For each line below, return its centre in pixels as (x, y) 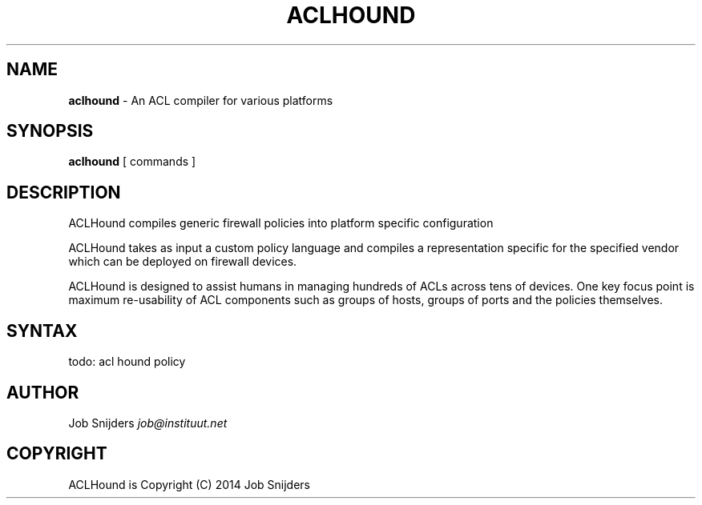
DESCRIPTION (64, 192)
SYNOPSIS (50, 131)
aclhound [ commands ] (132, 162)
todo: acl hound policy (127, 362)
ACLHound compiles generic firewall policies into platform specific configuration (281, 223)
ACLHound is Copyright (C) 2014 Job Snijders (190, 484)
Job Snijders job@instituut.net (148, 423)
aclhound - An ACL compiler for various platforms (201, 100)
